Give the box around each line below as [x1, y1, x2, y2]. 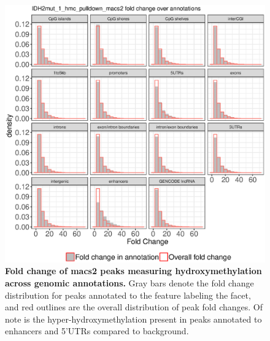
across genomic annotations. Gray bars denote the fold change [5, 277, 254, 289]
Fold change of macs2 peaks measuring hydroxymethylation [5, 264, 262, 277]
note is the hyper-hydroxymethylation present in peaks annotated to [5, 312, 262, 325]
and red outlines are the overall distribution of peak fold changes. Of [5, 301, 263, 313]
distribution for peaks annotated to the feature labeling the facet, [5, 288, 251, 301]
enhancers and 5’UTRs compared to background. [5, 324, 189, 337]
